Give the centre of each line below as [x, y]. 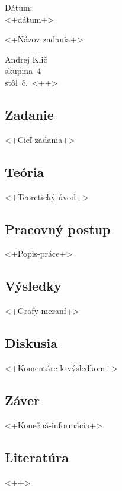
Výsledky [33, 286]
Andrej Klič [26, 59]
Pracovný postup [58, 229]
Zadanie [29, 114]
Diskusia [31, 343]
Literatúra [37, 457]
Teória [25, 171]
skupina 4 [23, 71]
